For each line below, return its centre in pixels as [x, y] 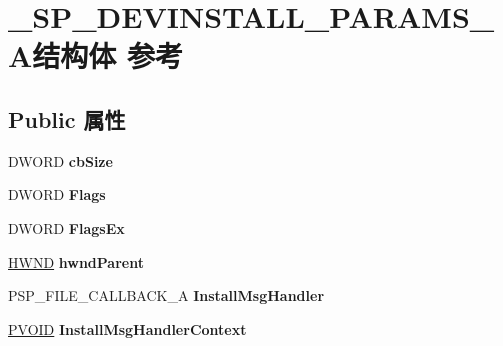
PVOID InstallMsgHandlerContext [127, 328]
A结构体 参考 [96, 55]
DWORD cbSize [60, 160]
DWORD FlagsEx [66, 227]
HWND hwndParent [76, 261]
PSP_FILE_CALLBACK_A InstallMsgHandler [166, 295]
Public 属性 [67, 118]
